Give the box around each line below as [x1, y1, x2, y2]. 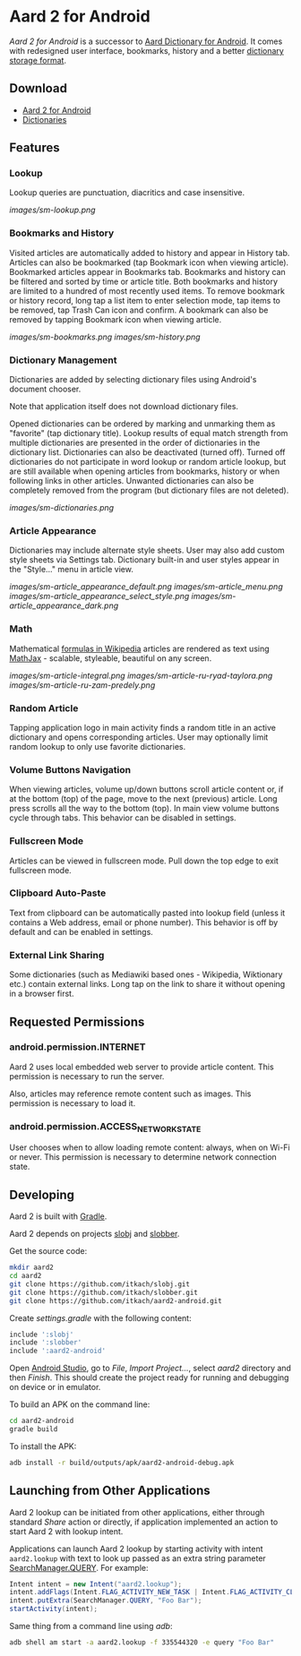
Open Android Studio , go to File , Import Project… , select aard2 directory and [9, 1363, 291, 1374]
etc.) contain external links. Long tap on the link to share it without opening [9, 979, 286, 990]
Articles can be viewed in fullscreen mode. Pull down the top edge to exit [9, 855, 279, 866]
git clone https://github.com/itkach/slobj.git [9, 1279, 191, 1289]
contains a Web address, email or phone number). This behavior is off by [9, 916, 279, 928]
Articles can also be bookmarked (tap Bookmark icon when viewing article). [9, 257, 289, 268]
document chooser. [9, 383, 82, 395]
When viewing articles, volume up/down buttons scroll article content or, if [9, 784, 284, 794]
